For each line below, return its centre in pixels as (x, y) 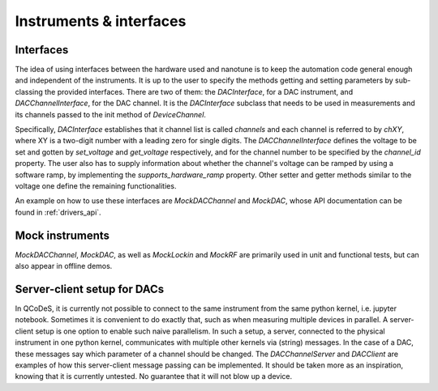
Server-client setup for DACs (90, 289)
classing (29, 91)
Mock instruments (62, 235)
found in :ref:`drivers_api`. (58, 212)
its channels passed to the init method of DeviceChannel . (111, 114)
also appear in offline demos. (64, 266)
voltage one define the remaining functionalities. (96, 185)
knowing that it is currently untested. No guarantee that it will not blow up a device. (153, 376)
